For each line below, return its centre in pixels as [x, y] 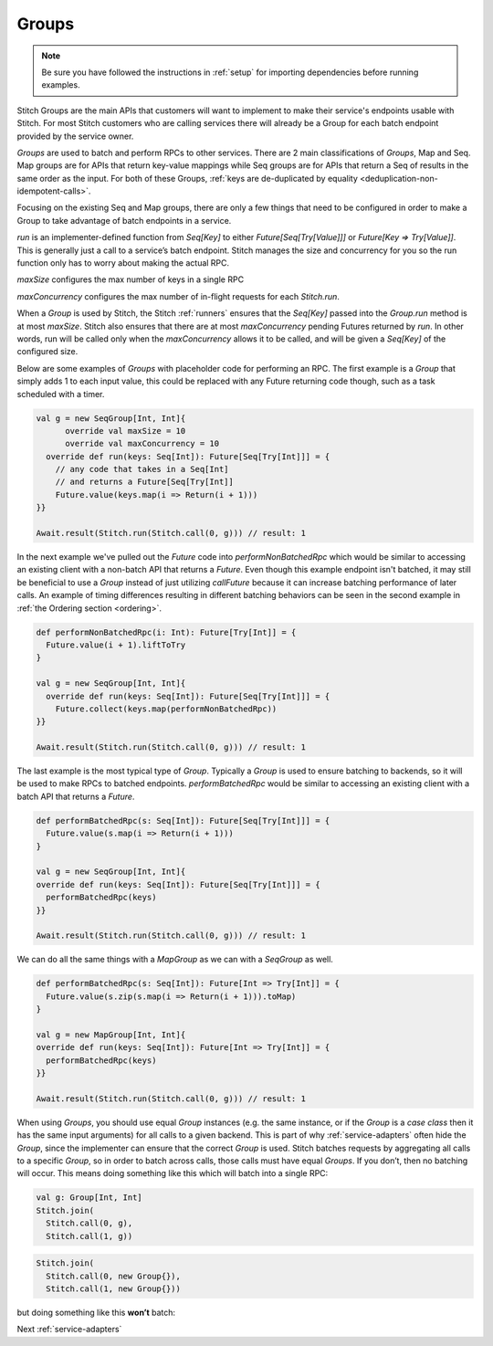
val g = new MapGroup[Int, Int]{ [111, 1035]
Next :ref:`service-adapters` [69, 1330]
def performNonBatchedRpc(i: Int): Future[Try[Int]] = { [166, 632]
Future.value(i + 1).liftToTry [116, 645]
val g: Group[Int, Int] [89, 1198]
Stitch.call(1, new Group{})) [114, 1288]
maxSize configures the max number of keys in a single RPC [131, 279]
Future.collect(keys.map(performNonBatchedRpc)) [166, 709]
